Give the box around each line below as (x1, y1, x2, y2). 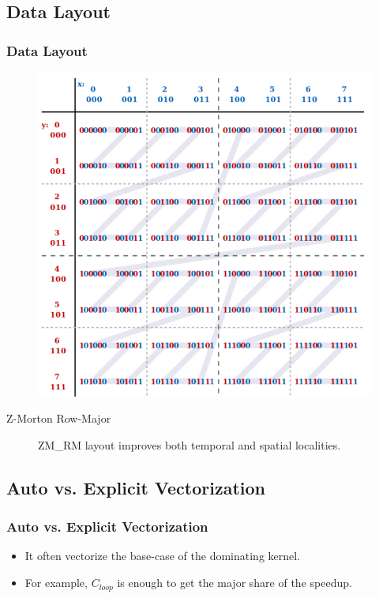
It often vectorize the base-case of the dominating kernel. (24, 547, 301, 564)
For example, (24, 574, 88, 591)
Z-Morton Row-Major (6, 410, 111, 427)
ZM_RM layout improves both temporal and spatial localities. (38, 436, 341, 453)
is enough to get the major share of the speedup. (117, 574, 352, 591)
